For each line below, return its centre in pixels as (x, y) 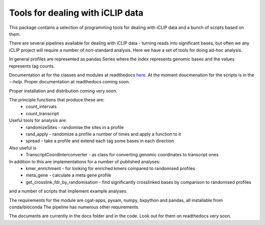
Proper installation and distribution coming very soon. (63, 91)
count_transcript (42, 113)
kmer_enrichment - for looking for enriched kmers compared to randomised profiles (110, 168)
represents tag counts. (32, 66)
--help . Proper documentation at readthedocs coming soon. (69, 82)
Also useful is (23, 148)
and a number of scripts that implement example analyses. (68, 191)
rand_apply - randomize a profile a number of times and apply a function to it (104, 134)
